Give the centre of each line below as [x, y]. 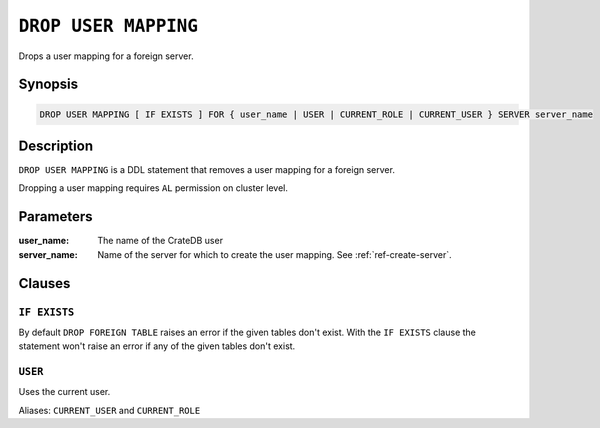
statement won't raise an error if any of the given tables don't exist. [157, 346]
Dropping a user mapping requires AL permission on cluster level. [153, 188]
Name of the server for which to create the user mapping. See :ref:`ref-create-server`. [274, 254]
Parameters [55, 216]
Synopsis [48, 84]
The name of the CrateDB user [160, 241]
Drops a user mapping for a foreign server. [106, 56]
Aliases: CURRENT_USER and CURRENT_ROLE [109, 410]
